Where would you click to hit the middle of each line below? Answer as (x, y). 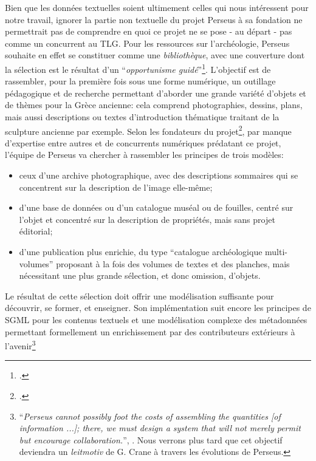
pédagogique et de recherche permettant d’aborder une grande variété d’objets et (156, 93)
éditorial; (36, 231)
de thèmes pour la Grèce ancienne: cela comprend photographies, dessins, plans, (154, 105)
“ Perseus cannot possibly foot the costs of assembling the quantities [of (150, 416)
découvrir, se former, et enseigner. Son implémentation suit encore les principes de (158, 308)
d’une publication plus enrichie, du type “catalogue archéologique (141, 251)
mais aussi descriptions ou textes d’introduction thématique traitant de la (142, 117)
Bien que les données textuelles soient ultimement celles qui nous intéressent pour (157, 7)
